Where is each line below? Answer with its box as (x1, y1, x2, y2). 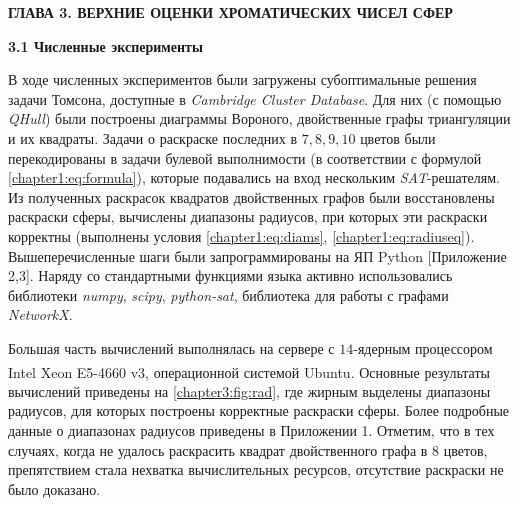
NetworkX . (8, 304, 73, 325)
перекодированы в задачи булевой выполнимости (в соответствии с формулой (8, 147, 482, 168)
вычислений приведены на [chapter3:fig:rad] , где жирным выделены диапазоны (8, 380, 491, 401)
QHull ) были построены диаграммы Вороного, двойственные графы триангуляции (8, 108, 511, 129)
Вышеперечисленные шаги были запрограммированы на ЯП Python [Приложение (8, 245, 507, 266)
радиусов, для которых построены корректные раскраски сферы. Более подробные (8, 400, 510, 421)
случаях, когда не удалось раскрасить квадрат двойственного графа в (8, 439, 428, 460)
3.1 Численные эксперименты (8, 35, 203, 56)
